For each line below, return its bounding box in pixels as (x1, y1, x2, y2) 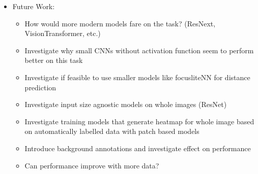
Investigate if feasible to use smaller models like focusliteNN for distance (24, 72, 250, 82)
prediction (24, 82, 56, 92)
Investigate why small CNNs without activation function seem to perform (24, 45, 254, 55)
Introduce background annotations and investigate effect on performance (24, 143, 251, 153)
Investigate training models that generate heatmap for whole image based (24, 116, 254, 126)
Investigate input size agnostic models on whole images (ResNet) (24, 99, 227, 110)
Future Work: (12, 1, 55, 11)
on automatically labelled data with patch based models (24, 126, 199, 136)
